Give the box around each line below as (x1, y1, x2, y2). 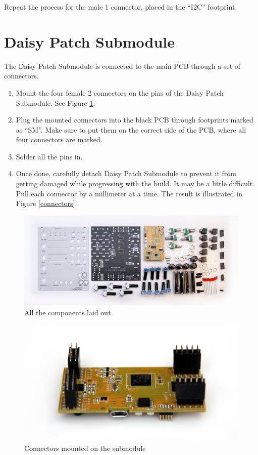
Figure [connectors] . (16, 198, 77, 209)
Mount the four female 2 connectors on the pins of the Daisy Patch (16, 87, 224, 98)
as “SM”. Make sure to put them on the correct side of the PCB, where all (16, 124, 246, 135)
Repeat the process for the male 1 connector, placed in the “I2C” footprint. (4, 2, 237, 12)
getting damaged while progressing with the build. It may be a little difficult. (16, 178, 255, 189)
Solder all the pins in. (16, 151, 83, 161)
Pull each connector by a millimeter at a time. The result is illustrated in (16, 188, 242, 198)
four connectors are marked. (16, 134, 102, 145)
